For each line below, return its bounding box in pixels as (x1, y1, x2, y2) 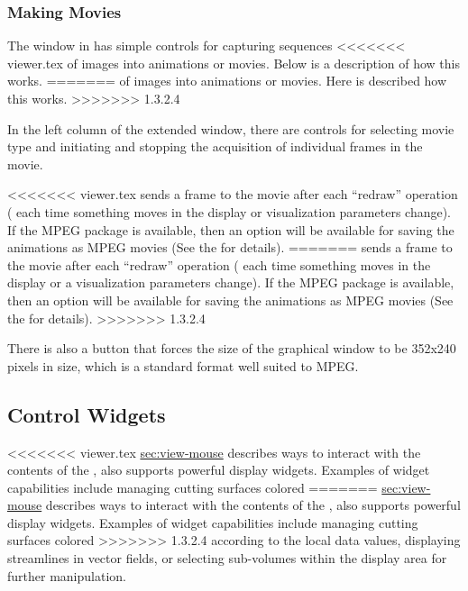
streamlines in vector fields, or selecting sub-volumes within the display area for (7, 549, 447, 568)
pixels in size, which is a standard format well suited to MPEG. (7, 356, 359, 375)
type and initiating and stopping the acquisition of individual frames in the (7, 137, 423, 156)
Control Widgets (7, 400, 166, 428)
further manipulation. (7, 566, 126, 585)
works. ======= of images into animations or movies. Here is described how (7, 71, 447, 90)
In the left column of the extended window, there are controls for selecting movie (7, 119, 454, 138)
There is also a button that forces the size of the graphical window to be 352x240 (7, 339, 456, 358)
